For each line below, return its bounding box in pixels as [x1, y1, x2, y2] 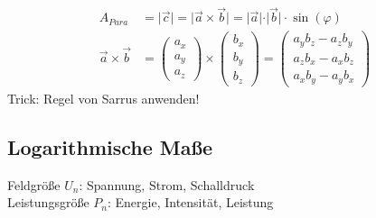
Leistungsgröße [7, 193, 89, 212]
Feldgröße [7, 175, 61, 194]
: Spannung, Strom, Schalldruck [79, 175, 255, 194]
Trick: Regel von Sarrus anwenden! [7, 88, 200, 107]
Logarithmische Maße [7, 132, 213, 160]
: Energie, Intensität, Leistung [107, 193, 274, 212]
